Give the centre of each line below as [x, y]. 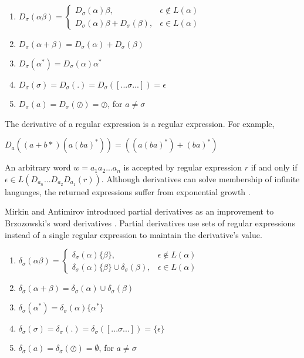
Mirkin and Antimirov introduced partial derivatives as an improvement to [139, 211]
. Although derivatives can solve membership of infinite [200, 178]
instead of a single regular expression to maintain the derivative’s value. [134, 234]
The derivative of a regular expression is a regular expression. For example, [140, 123]
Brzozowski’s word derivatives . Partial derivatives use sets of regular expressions [150, 223]
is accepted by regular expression [183, 167]
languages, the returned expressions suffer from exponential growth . [128, 191]
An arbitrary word [38, 167]
